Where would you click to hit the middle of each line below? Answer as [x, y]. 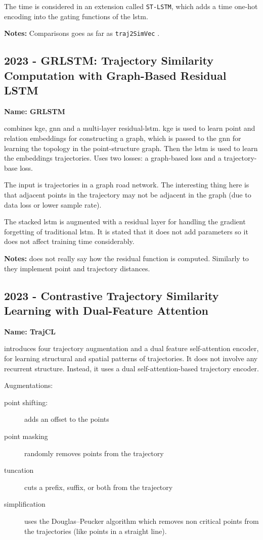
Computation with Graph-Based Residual [115, 75]
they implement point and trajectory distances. [77, 268]
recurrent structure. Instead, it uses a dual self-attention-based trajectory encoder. [131, 368]
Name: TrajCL [30, 331]
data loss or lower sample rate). [53, 204]
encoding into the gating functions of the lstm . [76, 16]
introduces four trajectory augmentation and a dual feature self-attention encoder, [131, 348]
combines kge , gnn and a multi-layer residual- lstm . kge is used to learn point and [130, 128]
